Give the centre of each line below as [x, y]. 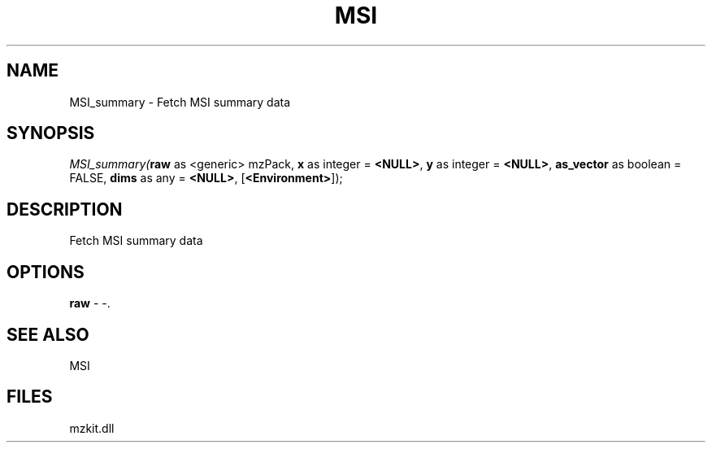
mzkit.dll [92, 428]
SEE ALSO [48, 334]
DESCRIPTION [65, 209]
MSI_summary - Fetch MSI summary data [180, 102]
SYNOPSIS [51, 133]
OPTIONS [46, 272]
